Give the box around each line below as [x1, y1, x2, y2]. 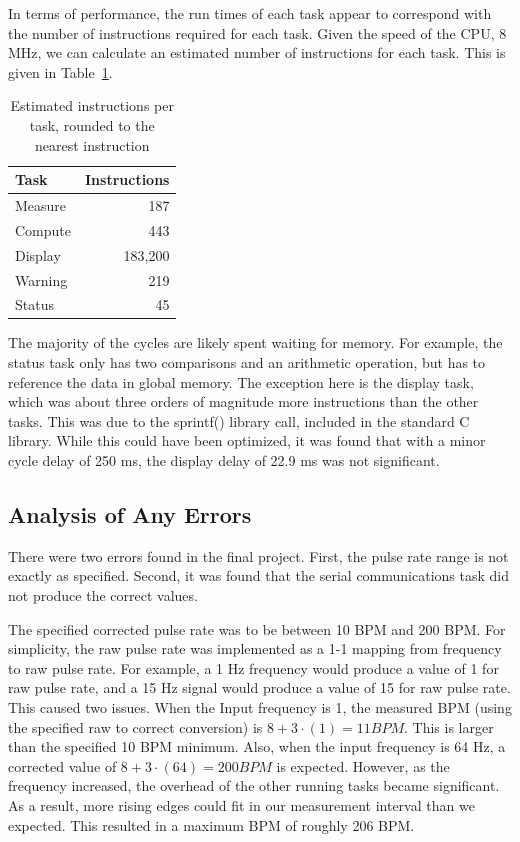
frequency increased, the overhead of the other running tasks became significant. [8, 775, 500, 796]
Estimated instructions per [10, 95, 174, 116]
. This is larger [404, 716, 494, 737]
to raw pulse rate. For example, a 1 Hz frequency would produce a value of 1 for [8, 657, 499, 678]
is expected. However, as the [276, 755, 450, 776]
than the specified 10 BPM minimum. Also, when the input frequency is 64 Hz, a [8, 736, 506, 757]
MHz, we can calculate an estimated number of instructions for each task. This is [8, 42, 506, 63]
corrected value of [8, 755, 117, 776]
